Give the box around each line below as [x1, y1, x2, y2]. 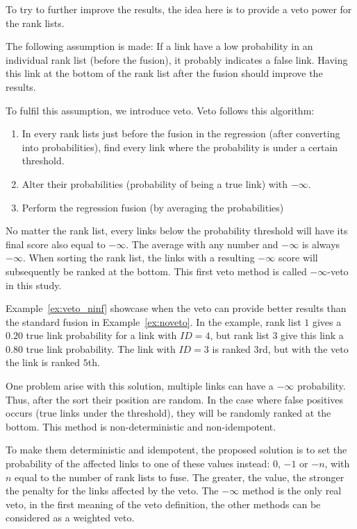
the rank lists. [6, 15, 65, 30]
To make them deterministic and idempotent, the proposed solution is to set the [6, 442, 347, 457]
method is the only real [242, 483, 342, 498]
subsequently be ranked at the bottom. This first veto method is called [6, 263, 307, 278]
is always [301, 236, 340, 251]
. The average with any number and [126, 236, 279, 251]
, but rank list [210, 328, 269, 342]
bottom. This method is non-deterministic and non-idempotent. [6, 419, 276, 433]
